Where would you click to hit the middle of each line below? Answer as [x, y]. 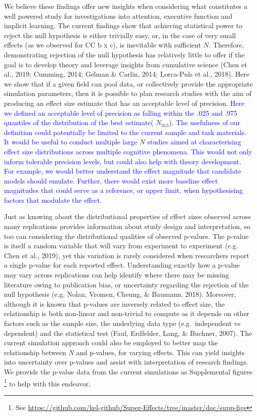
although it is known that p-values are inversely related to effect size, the [114, 303]
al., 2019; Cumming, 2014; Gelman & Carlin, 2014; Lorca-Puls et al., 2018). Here [127, 74]
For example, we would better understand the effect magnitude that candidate [123, 171]
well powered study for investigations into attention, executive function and [118, 16]
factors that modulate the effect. [53, 200]
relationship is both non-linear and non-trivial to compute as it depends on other [127, 313]
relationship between [35, 352]
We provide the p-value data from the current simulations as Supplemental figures [128, 371]
